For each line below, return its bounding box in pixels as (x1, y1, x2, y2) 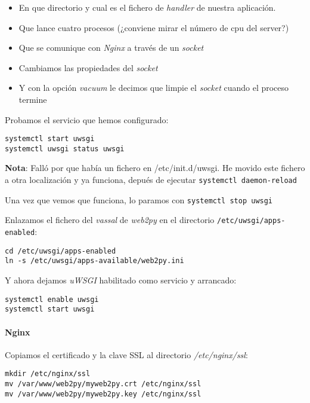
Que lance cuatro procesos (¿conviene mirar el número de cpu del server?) (18, 21, 289, 33)
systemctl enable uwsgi (5, 295, 99, 304)
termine (18, 93, 47, 105)
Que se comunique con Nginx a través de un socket (18, 41, 204, 54)
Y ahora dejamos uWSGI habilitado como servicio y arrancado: (5, 274, 237, 286)
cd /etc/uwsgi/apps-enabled (5, 246, 116, 255)
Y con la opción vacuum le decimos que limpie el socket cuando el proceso (18, 81, 289, 94)
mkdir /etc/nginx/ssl (5, 370, 91, 378)
